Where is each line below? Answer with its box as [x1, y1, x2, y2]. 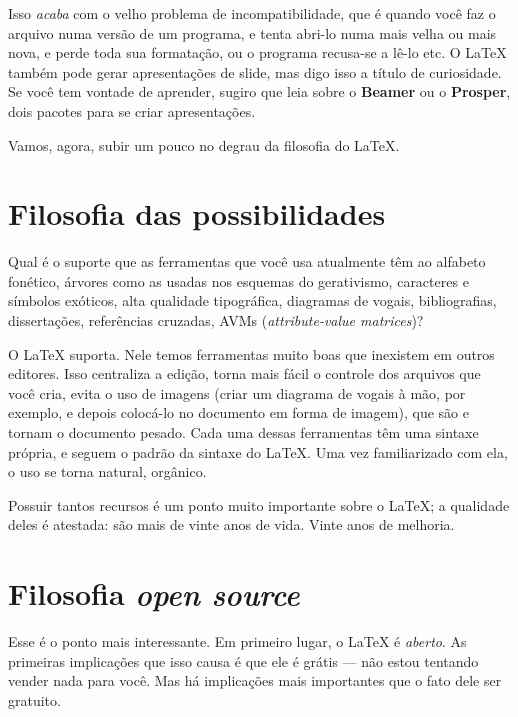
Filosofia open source [8, 573, 300, 615]
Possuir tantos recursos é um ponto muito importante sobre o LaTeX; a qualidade [8, 494, 510, 515]
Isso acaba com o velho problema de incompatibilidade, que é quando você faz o [8, 3, 496, 23]
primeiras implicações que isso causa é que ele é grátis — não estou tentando [8, 650, 479, 671]
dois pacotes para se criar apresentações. [8, 100, 256, 121]
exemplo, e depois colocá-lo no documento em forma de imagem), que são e [8, 402, 469, 423]
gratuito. [8, 689, 61, 710]
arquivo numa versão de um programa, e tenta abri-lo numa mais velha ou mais [8, 22, 497, 43]
